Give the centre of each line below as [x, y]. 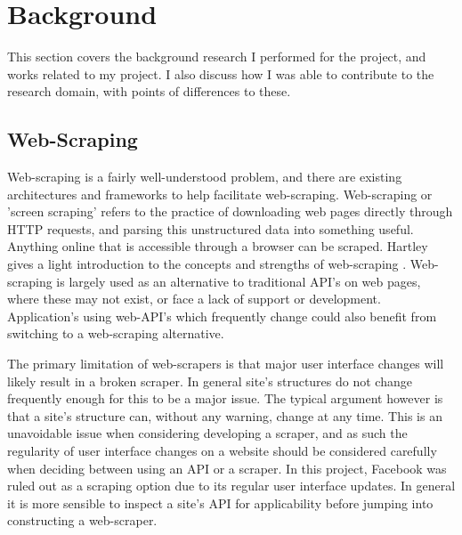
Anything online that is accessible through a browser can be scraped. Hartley [218, 246]
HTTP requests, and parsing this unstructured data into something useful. [211, 228]
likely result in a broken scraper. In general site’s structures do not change [210, 381]
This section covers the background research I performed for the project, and [217, 57]
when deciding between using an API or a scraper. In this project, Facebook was [227, 468]
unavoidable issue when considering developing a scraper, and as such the [207, 433]
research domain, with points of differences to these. [149, 91]
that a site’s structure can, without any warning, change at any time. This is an [225, 415]
